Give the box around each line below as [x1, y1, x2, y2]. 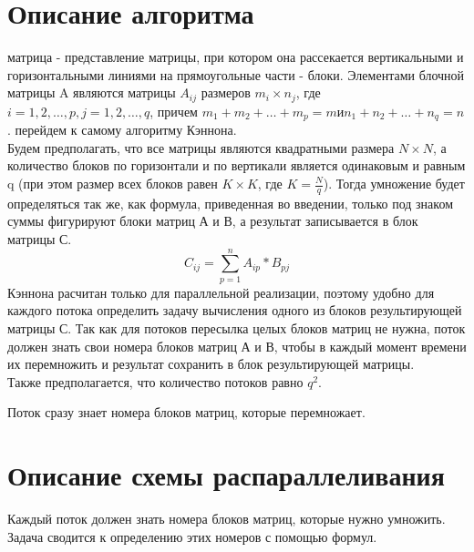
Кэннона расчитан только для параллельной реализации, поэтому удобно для [7, 282, 435, 302]
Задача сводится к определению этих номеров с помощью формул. [7, 526, 377, 546]
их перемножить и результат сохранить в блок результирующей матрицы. [7, 354, 415, 373]
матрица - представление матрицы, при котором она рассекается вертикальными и [7, 47, 464, 66]
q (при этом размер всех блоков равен [7, 174, 218, 192]
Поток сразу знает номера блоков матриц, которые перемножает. [7, 403, 366, 422]
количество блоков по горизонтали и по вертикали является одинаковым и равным [7, 156, 466, 175]
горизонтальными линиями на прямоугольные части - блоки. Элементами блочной [7, 65, 465, 84]
